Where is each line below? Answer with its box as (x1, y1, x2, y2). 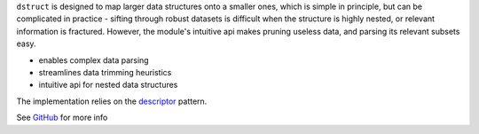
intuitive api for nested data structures (38, 80, 178, 91)
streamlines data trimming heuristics (38, 67, 172, 77)
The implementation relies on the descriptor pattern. (16, 96, 208, 106)
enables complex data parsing (38, 54, 150, 66)
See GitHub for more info (16, 112, 108, 123)
